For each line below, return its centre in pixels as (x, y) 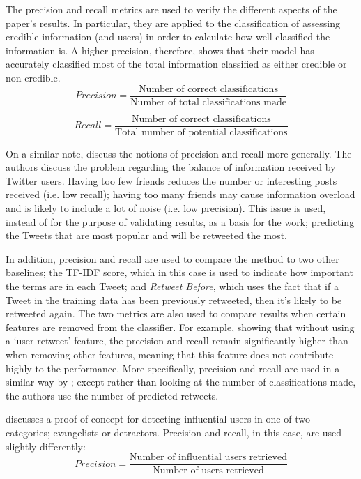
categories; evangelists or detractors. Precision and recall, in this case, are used (174, 432)
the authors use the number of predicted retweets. (112, 395)
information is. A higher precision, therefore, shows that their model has (160, 50)
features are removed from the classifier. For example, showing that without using (180, 327)
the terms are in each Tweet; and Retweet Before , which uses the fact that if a (172, 286)
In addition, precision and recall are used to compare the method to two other (172, 258)
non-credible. (33, 77)
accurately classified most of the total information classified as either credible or (176, 64)
